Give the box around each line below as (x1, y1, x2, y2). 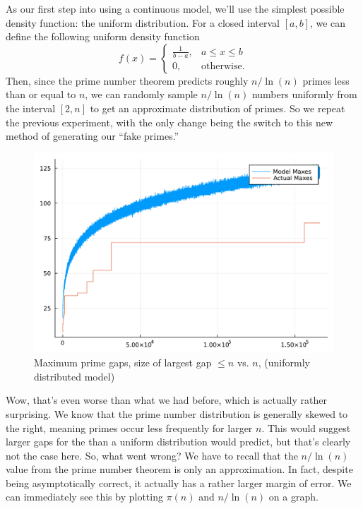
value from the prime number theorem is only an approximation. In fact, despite (6, 462, 353, 477)
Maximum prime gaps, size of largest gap (34, 355, 212, 370)
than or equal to (6, 87, 76, 102)
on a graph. (268, 489, 319, 504)
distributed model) (34, 369, 115, 383)
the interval (6, 100, 56, 115)
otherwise (201, 61, 242, 72)
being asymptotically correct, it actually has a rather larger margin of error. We (6, 475, 352, 490)
